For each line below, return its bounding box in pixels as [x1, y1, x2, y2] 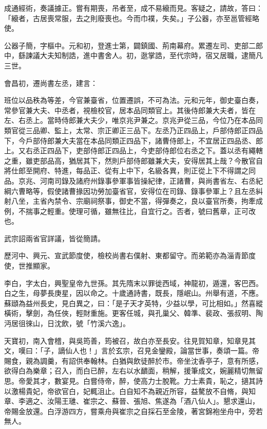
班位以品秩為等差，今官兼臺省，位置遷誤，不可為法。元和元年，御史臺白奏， [4, 95, 263, 105]
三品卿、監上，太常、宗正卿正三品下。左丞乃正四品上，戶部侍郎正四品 [25, 124, 263, 135]
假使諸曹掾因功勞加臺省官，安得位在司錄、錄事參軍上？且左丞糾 [47, 185, 263, 196]
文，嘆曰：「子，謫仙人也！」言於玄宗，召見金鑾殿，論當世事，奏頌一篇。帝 [4, 345, 259, 356]
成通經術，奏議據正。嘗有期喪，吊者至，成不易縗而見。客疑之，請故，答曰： [4, 3, 263, 13]
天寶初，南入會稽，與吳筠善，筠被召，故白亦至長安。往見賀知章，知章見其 [4, 335, 256, 346]
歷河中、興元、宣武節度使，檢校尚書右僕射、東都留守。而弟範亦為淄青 [4, 250, 241, 261]
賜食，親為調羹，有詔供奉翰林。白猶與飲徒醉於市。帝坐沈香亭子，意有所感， [4, 355, 263, 366]
